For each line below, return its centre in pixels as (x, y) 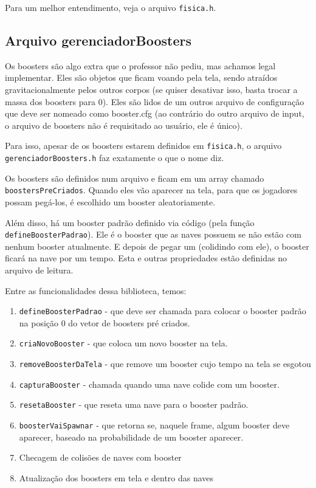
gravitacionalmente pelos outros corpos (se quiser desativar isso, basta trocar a (151, 90)
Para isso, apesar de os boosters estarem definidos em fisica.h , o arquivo (143, 146)
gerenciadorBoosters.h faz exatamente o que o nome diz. (115, 158)
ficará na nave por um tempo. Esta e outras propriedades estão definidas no (146, 258)
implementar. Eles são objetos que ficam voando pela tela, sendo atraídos (141, 77)
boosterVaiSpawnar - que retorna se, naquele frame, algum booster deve (154, 425)
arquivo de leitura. (39, 270)
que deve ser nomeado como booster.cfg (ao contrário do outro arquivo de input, (155, 113)
